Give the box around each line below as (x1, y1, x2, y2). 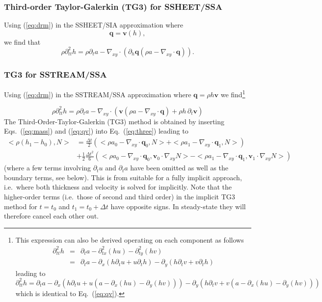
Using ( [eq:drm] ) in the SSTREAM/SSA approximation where (4, 89, 191, 99)
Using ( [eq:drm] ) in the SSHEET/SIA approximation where (4, 20, 184, 30)
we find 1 (220, 88, 245, 99)
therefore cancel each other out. (4, 211, 99, 221)
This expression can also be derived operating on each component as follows (15, 234, 244, 245)
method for (4, 201, 37, 211)
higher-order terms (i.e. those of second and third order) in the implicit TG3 (4, 191, 235, 201)
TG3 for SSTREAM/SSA (4, 68, 107, 80)
